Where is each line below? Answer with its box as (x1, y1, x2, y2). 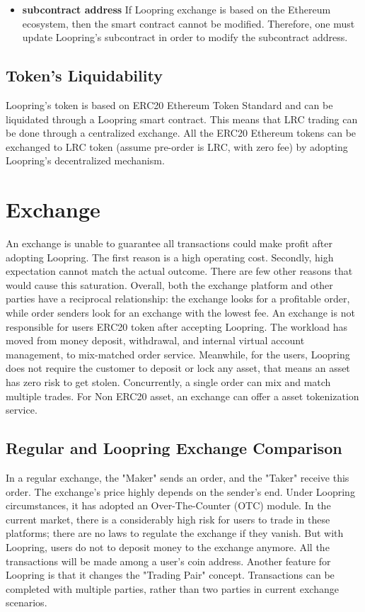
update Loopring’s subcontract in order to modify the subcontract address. (22, 30, 348, 45)
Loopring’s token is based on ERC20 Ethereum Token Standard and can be (6, 97, 333, 112)
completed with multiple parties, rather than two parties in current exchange (6, 581, 339, 596)
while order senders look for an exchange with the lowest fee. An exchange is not (6, 305, 355, 320)
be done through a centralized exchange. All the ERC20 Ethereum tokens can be (6, 125, 357, 140)
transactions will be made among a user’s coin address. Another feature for (6, 553, 331, 568)
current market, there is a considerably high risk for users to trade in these (6, 511, 330, 526)
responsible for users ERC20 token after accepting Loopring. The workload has (6, 319, 348, 334)
